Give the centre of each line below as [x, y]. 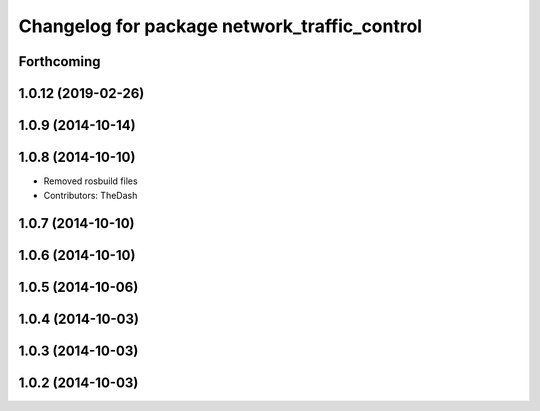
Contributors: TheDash [90, 195]
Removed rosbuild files [91, 181]
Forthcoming [59, 61]
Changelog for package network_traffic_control [220, 26]
